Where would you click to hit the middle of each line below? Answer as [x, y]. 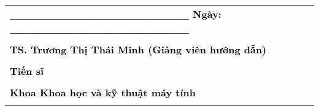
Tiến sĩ [27, 71]
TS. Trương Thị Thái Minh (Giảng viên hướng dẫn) [138, 49]
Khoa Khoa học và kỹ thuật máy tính [103, 92]
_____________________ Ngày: [116, 14]
